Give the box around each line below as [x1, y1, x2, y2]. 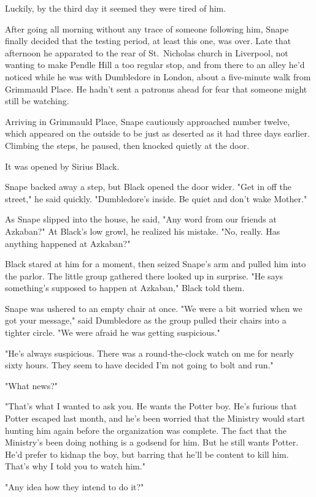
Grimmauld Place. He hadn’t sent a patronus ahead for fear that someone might [5, 82, 307, 95]
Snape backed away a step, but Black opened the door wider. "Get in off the [5, 180, 291, 193]
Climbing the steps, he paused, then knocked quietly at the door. [5, 138, 250, 151]
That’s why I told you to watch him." [5, 460, 145, 472]
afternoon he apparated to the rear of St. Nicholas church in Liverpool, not [5, 46, 288, 59]
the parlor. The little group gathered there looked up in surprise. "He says [5, 269, 283, 282]
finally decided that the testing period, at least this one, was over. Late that [5, 34, 291, 47]
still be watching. [5, 94, 69, 107]
